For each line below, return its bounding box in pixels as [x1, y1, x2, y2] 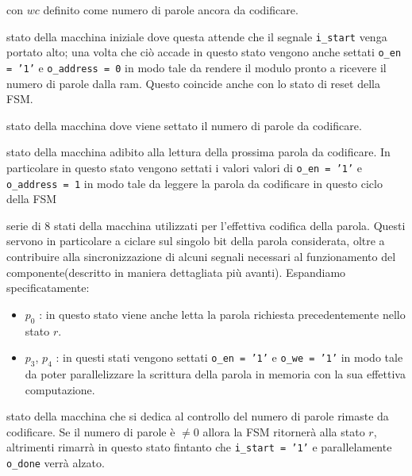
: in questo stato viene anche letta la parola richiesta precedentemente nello [39, 305, 406, 322]
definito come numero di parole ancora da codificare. [43, 2, 298, 17]
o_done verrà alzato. [6, 455, 105, 471]
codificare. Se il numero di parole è [6, 423, 175, 440]
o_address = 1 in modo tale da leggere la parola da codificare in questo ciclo [6, 175, 383, 191]
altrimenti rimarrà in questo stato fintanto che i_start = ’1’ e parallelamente [6, 439, 392, 455]
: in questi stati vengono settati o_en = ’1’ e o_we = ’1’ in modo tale [56, 349, 403, 366]
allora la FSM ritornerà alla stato [202, 423, 365, 440]
